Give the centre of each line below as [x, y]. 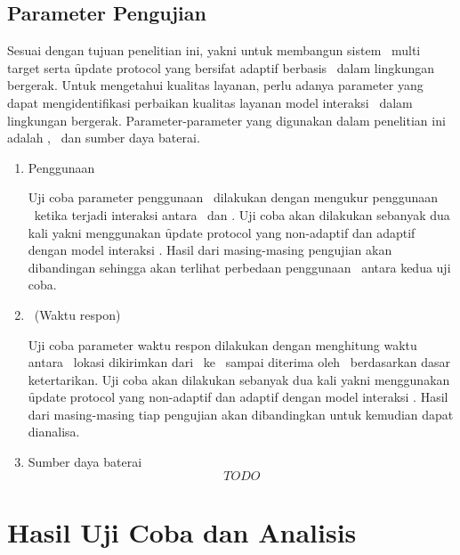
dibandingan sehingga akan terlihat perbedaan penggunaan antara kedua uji [239, 267]
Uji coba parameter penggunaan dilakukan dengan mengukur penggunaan [233, 197]
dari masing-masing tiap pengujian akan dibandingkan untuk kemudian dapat [241, 414]
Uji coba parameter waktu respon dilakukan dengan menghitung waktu [222, 344]
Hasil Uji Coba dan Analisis [182, 531]
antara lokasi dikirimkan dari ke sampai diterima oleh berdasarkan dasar [239, 362]
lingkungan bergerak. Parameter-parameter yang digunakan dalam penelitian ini [226, 120]
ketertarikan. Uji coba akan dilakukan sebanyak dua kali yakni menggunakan [239, 379]
